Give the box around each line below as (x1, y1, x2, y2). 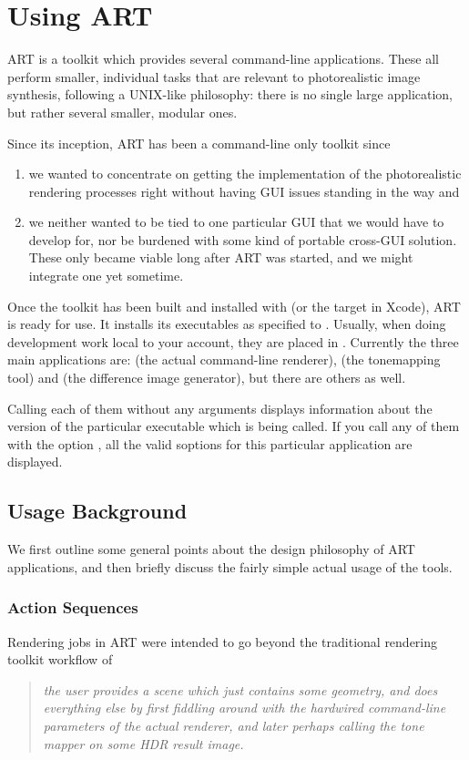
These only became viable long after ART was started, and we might (28, 248, 413, 267)
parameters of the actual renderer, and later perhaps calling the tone (43, 715, 424, 734)
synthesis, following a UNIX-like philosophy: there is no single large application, (7, 85, 454, 104)
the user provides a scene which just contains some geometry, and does (43, 680, 438, 699)
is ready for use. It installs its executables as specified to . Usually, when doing (7, 314, 446, 334)
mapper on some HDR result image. (43, 734, 244, 753)
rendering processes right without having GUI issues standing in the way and (28, 181, 460, 200)
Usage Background (7, 497, 188, 525)
